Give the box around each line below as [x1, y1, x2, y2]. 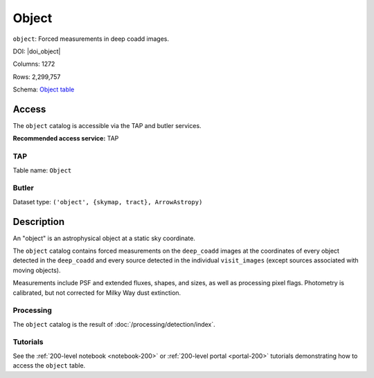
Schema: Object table [12, 85, 75, 93]
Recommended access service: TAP [12, 134, 119, 143]
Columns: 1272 [12, 60, 55, 69]
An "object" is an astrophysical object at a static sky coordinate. [12, 234, 195, 242]
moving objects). [12, 266, 61, 274]
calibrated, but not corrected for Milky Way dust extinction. [12, 288, 181, 297]
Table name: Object [12, 166, 72, 174]
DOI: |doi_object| [12, 47, 61, 55]
